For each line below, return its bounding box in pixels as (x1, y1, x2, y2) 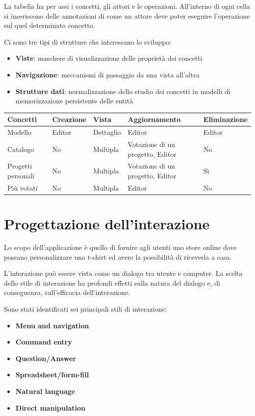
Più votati (7, 182, 38, 193)
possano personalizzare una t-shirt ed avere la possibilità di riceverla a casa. (4, 251, 232, 262)
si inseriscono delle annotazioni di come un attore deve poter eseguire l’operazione (4, 10, 250, 21)
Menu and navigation (15, 320, 89, 330)
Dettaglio (93, 127, 121, 137)
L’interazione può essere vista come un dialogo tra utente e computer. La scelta (4, 268, 243, 278)
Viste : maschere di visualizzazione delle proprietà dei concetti (15, 53, 203, 63)
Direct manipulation (15, 402, 85, 413)
